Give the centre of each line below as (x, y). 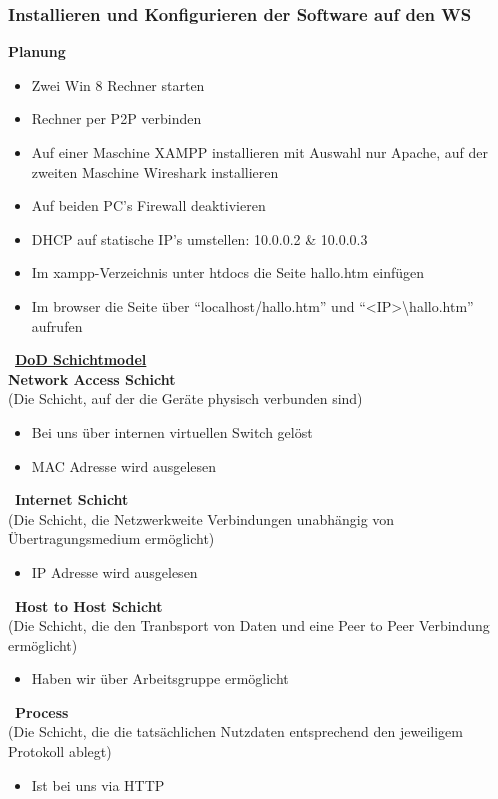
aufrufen (57, 325)
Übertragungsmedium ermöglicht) (111, 538)
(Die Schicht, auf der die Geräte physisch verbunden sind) (185, 398)
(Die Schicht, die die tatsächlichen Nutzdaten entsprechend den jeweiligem (235, 731)
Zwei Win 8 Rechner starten (118, 84)
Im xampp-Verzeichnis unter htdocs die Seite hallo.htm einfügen (228, 272)
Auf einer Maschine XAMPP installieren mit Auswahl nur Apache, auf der (259, 152)
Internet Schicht (72, 499)
